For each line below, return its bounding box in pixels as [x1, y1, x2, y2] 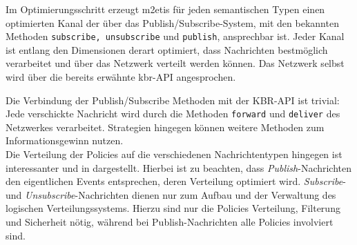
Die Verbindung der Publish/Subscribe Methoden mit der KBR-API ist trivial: [6, 92, 340, 107]
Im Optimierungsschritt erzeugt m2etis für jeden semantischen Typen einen [6, 2, 325, 16]
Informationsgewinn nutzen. [6, 133, 124, 148]
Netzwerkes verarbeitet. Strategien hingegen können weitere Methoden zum [6, 119, 325, 134]
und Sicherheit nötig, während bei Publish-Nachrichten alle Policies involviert [6, 215, 334, 229]
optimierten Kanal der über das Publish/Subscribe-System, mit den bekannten [6, 15, 339, 30]
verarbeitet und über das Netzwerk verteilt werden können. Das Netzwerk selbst [6, 56, 345, 70]
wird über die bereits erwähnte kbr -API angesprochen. [6, 70, 236, 84]
